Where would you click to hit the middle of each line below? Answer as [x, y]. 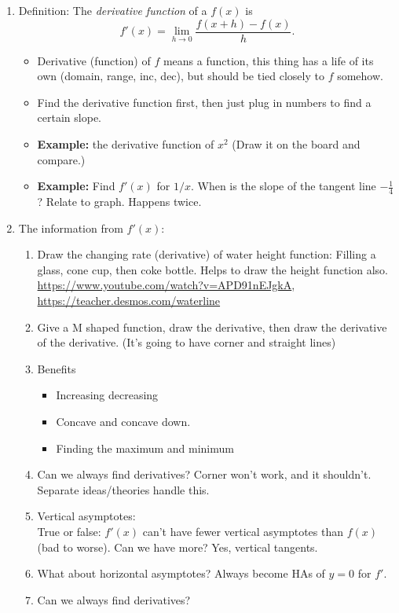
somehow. [360, 76]
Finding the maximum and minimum [145, 448]
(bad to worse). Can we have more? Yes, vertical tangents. [178, 547]
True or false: [69, 531]
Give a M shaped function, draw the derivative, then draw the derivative [212, 327]
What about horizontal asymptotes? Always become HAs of [181, 573]
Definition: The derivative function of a [113, 10]
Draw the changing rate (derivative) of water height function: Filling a [207, 254]
